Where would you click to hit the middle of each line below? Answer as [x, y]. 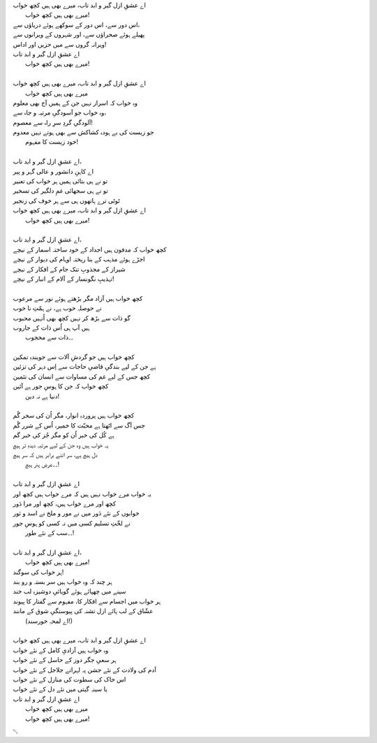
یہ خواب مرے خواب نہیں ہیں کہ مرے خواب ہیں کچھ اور [82, 494]
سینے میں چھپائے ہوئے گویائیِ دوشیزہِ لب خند [69, 591]
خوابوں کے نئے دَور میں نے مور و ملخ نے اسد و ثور [76, 513]
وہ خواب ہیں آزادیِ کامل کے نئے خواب [61, 650]
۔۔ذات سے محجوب [49, 337]
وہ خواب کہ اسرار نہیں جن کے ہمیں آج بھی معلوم [75, 103]
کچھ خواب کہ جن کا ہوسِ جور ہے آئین [61, 386]
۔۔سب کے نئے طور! [50, 533]
